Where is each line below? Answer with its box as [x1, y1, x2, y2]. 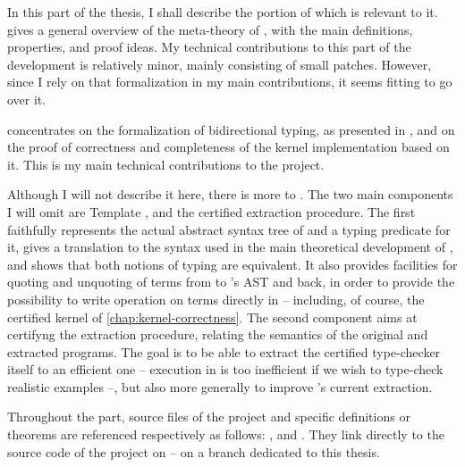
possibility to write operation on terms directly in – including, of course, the [7, 289, 425, 308]
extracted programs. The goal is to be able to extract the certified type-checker [7, 342, 441, 361]
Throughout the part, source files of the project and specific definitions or [7, 407, 410, 426]
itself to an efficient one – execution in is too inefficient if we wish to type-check [7, 360, 444, 379]
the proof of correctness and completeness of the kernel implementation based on [7, 138, 450, 156]
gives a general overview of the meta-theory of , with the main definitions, [7, 20, 413, 38]
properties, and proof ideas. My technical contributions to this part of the [7, 38, 411, 56]
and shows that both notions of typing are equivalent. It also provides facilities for [7, 254, 458, 273]
